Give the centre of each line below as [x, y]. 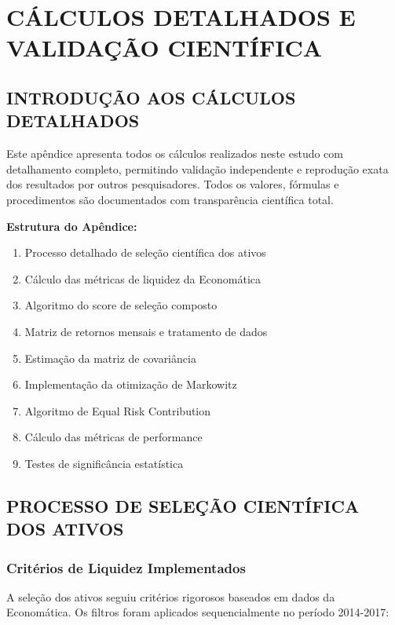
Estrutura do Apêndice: [72, 226]
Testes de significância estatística [104, 463]
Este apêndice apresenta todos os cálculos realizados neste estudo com [175, 154]
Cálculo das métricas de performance [113, 437]
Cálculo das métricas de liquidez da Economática [143, 278]
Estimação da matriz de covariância [110, 358]
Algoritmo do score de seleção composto [121, 305]
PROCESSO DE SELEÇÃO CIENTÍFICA [183, 505]
